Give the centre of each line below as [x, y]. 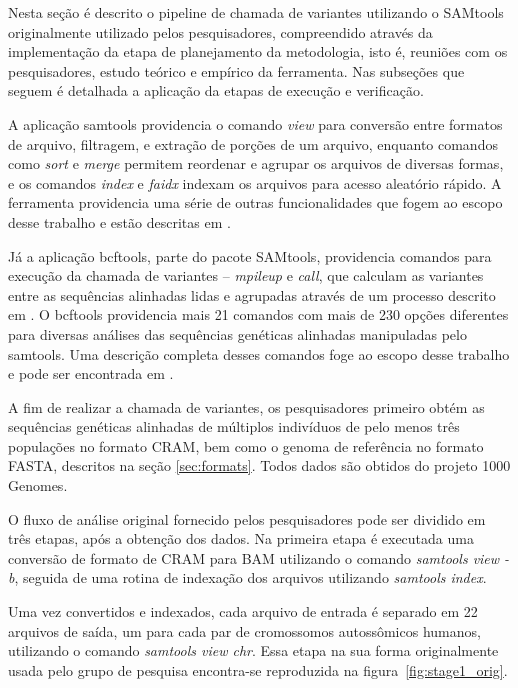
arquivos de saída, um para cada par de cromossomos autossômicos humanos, [244, 630]
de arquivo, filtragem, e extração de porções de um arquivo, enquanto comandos [253, 143]
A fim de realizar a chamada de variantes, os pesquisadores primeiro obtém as [246, 406]
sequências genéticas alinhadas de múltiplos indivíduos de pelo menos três [234, 426]
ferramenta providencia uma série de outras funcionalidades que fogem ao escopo [255, 202]
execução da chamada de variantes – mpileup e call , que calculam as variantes [246, 275]
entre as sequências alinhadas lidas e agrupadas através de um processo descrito [252, 294]
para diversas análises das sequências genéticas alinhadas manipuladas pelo [237, 333]
